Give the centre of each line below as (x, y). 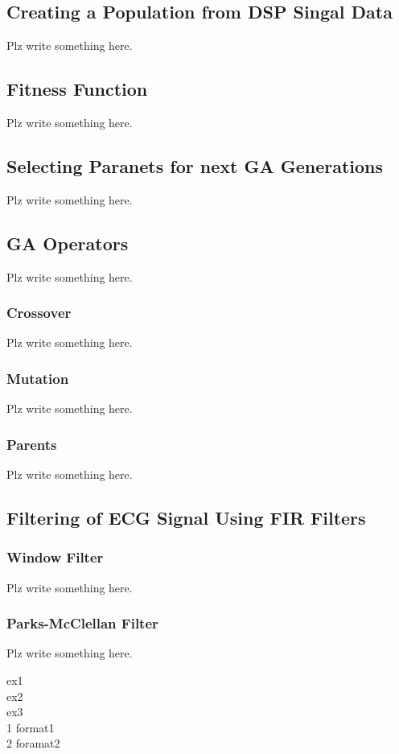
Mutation (38, 378)
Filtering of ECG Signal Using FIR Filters (186, 518)
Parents (32, 444)
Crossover (39, 313)
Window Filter (55, 557)
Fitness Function (77, 89)
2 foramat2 (33, 743)
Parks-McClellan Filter (82, 623)
